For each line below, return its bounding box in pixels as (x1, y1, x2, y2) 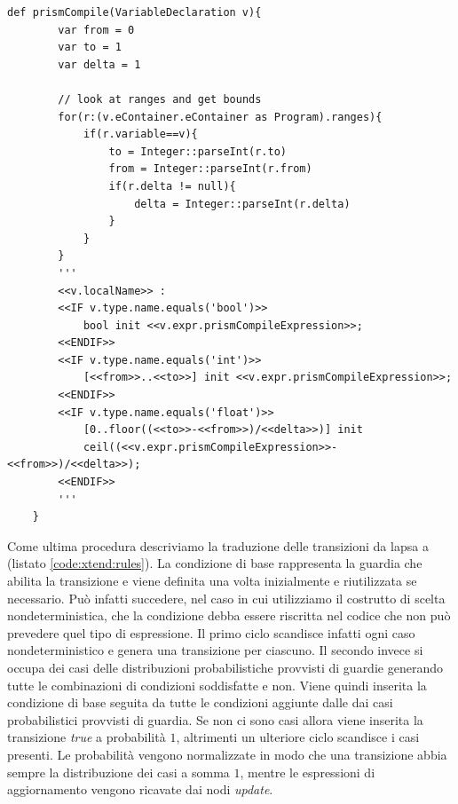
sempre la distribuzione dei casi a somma (7, 762, 230, 781)
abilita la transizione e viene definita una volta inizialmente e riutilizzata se (7, 571, 417, 589)
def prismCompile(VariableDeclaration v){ (7, 6, 262, 19)
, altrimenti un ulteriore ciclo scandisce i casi (176, 728, 420, 746)
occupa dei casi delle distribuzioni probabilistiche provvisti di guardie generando (7, 658, 443, 676)
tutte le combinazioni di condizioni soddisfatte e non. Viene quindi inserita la (7, 675, 427, 694)
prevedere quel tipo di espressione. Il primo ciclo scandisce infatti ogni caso (7, 623, 415, 642)
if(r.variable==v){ (83, 128, 198, 141)
